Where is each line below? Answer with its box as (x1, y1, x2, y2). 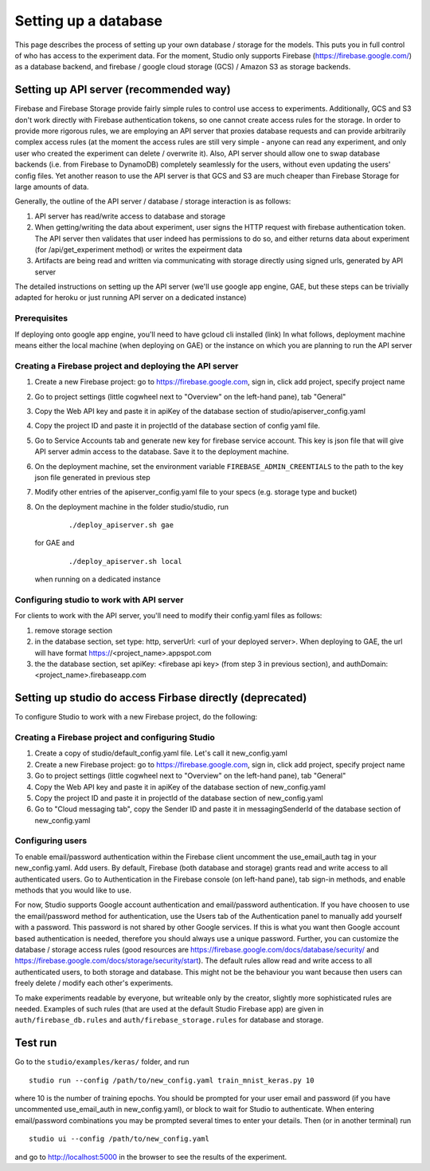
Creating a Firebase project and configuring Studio (14, 732, 215, 743)
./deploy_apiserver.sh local (68, 557, 182, 566)
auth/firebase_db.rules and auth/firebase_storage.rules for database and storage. (14, 1015, 324, 1025)
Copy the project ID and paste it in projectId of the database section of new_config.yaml (34, 793, 323, 802)
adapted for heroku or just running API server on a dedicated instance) (14, 293, 247, 302)
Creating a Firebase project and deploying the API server (14, 360, 239, 371)
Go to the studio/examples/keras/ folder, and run (14, 1057, 190, 1067)
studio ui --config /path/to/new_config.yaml (29, 1134, 210, 1144)
